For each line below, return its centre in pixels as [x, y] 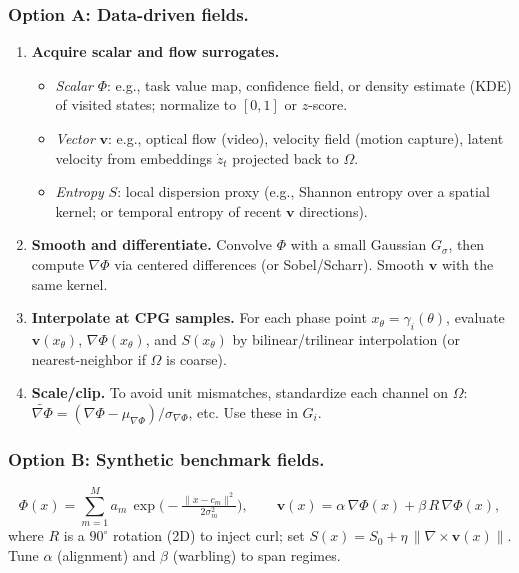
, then [466, 244]
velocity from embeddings [134, 157]
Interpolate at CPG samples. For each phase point [199, 317]
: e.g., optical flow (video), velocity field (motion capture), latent [305, 138]
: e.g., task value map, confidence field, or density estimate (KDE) [309, 84]
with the [467, 263]
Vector [75, 138]
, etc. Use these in [243, 411]
